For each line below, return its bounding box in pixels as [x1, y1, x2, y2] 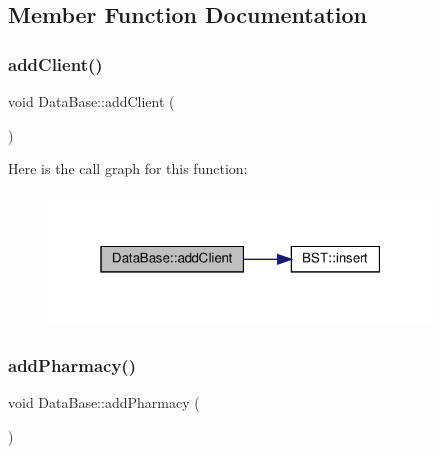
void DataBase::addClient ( [8, 91, 175, 111]
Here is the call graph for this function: [8, 158, 248, 179]
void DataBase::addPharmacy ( [8, 392, 200, 413]
